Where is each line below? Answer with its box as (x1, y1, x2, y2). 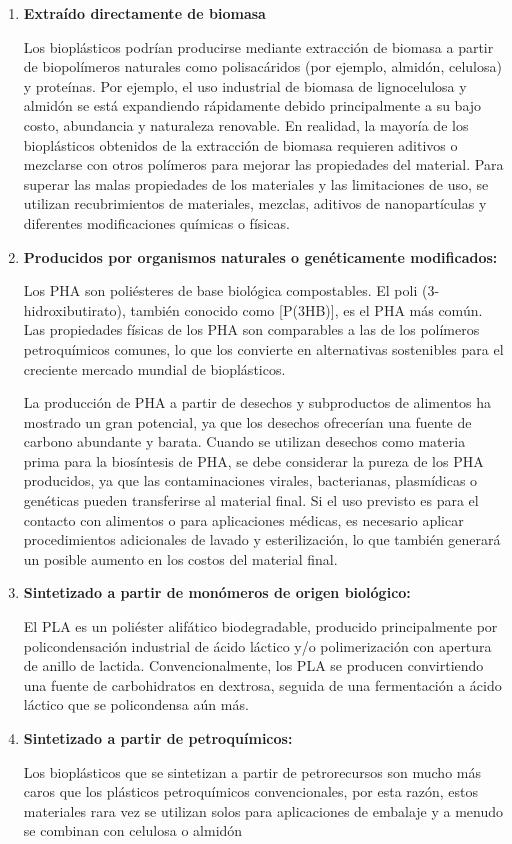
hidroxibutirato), (23, 299, 126, 320)
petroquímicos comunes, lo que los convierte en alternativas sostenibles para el (23, 338, 504, 359)
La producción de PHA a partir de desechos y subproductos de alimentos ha (23, 392, 492, 413)
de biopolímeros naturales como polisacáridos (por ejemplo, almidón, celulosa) (23, 56, 502, 77)
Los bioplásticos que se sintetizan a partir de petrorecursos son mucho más (23, 761, 481, 782)
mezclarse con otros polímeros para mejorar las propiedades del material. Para (23, 154, 504, 175)
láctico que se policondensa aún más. (23, 694, 249, 715)
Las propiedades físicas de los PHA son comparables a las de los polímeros (23, 319, 480, 340)
